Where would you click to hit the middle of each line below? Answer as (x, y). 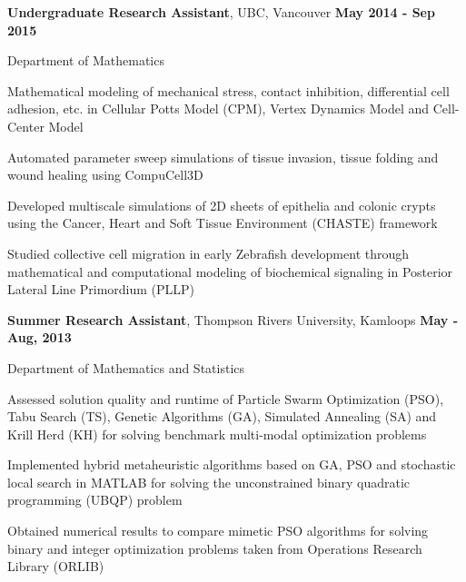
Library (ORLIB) (56, 566)
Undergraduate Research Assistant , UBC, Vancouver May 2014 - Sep (221, 12)
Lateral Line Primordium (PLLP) (101, 289)
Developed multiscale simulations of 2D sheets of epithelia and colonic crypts (222, 205)
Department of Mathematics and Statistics (126, 367)
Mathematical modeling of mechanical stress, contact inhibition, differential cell (228, 90)
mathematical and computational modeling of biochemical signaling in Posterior (230, 271)
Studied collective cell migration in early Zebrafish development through (208, 253)
